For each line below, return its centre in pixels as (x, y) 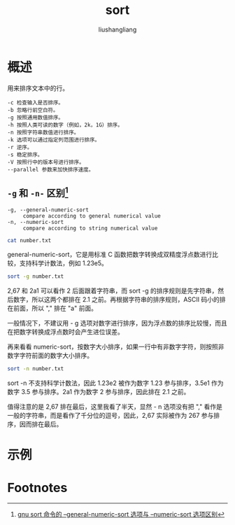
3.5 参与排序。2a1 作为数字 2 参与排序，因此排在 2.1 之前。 (105, 392)
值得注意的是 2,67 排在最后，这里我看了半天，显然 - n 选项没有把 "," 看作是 (115, 407)
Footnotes (37, 488)
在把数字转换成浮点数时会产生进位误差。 (65, 332)
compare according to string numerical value (90, 228)
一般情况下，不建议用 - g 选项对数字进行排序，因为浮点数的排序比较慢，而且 (117, 323)
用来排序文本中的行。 (38, 88)
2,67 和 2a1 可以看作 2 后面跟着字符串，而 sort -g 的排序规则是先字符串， (113, 291)
